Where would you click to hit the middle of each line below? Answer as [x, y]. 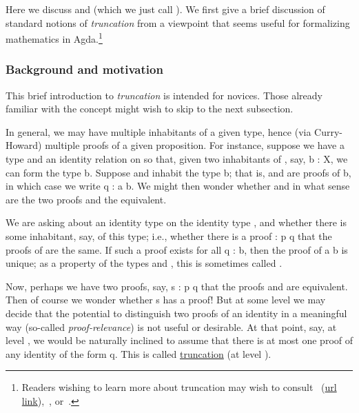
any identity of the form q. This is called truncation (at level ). [139, 353]
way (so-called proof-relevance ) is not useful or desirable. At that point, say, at [171, 326]
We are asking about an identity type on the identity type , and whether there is [176, 222]
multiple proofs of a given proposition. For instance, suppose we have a [195, 145]
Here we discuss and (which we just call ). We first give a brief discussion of [165, 9]
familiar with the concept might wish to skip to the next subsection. [150, 109]
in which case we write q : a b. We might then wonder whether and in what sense [178, 186]
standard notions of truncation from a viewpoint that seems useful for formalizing [178, 22]
